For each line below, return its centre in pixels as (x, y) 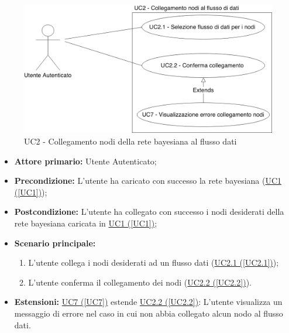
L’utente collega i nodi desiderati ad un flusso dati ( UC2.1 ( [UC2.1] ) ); (154, 262)
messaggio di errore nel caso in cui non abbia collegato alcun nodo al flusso (149, 313)
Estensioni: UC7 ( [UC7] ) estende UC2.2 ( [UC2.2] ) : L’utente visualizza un (148, 302)
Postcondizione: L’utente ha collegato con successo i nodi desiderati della (149, 212)
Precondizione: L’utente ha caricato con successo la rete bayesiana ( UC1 (148, 181)
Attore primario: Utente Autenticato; (85, 161)
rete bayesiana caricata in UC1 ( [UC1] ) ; (86, 223)
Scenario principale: (55, 243)
